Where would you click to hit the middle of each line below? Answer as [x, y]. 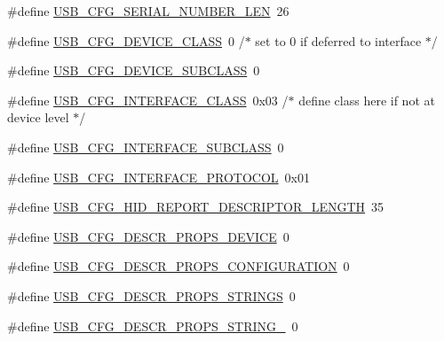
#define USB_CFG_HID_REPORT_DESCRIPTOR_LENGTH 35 [196, 207]
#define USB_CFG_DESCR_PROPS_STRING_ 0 [153, 325]
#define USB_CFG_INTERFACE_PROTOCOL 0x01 [159, 177]
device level [38, 117]
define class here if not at [367, 100]
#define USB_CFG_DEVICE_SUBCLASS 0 [134, 70]
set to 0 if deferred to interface [338, 40]
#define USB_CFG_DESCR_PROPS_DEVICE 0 [148, 236]
